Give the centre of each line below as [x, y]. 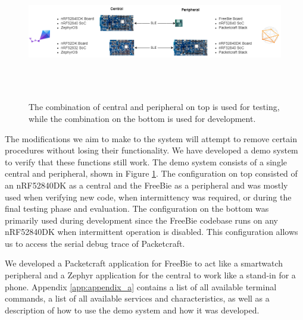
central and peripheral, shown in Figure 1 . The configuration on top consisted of [151, 173]
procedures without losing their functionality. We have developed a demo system [151, 150]
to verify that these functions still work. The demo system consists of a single [146, 161]
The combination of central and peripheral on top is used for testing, [154, 107]
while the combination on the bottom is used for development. [142, 118]
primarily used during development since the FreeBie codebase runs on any [142, 220]
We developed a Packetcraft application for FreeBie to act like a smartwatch [144, 263]
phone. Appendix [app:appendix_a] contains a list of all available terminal [141, 286]
